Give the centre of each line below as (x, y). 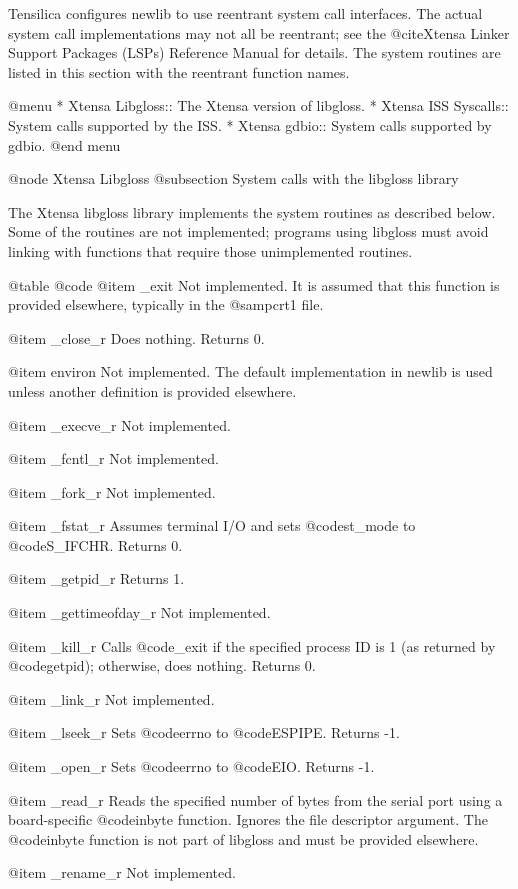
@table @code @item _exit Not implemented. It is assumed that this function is (254, 284)
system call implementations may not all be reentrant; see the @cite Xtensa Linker (259, 32)
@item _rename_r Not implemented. (122, 872)
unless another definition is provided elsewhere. (152, 390)
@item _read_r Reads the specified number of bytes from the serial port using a (255, 799)
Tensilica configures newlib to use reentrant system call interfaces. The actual (245, 13)
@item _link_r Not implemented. (111, 698)
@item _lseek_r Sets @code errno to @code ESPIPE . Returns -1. (204, 732)
